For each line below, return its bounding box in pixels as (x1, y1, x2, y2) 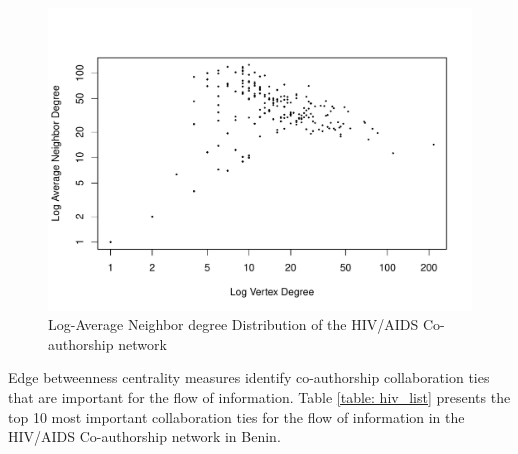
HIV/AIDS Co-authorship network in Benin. (8, 426, 281, 447)
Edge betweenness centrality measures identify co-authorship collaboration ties (8, 367, 490, 388)
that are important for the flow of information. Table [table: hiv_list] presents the (8, 387, 511, 408)
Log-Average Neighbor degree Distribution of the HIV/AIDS (48, 314, 419, 335)
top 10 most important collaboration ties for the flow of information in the (8, 406, 465, 427)
